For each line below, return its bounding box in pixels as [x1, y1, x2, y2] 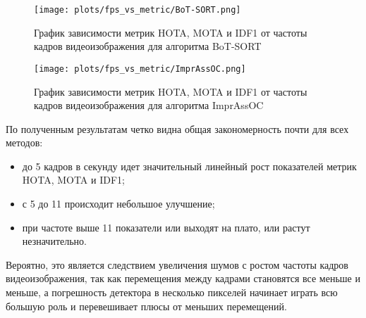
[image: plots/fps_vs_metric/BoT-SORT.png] [34, 5, 241, 15]
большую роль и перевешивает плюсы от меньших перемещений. [6, 298, 287, 313]
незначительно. [22, 234, 87, 248]
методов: [6, 135, 43, 150]
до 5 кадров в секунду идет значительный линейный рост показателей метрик [22, 158, 357, 173]
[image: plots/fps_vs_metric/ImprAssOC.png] [34, 63, 246, 74]
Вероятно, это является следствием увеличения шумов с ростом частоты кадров [6, 257, 348, 272]
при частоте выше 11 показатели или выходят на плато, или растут [22, 220, 310, 234]
